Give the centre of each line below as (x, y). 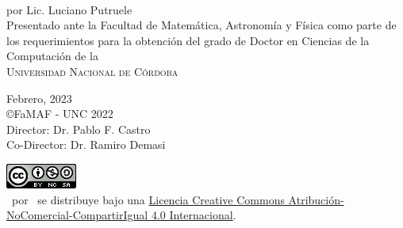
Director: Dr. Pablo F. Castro (79, 129)
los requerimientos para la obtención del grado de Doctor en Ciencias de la (188, 40)
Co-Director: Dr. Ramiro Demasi (86, 144)
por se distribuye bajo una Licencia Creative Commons (148, 199)
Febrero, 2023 (39, 98)
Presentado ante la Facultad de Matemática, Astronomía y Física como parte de (201, 25)
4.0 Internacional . (194, 215)
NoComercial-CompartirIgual (77, 215)
